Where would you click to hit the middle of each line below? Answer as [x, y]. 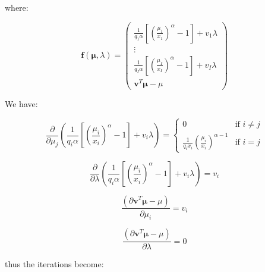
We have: [21, 103]
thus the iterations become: [54, 264]
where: [17, 7]
